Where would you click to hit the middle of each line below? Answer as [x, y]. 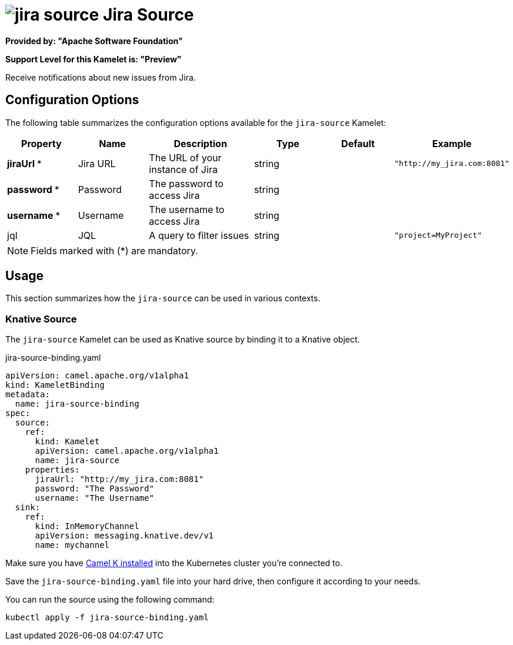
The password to [186, 183]
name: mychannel [72, 545]
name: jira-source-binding [77, 404]
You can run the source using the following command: [110, 600]
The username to [187, 209]
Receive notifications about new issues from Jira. [101, 77]
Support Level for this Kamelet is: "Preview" [94, 59]
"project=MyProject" [438, 235]
